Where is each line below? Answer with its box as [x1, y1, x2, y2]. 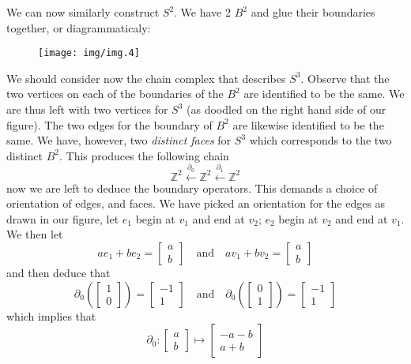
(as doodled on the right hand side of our [187, 101, 386, 118]
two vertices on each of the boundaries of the [6, 85, 224, 102]
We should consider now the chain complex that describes [6, 69, 286, 86]
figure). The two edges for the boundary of [6, 116, 213, 133]
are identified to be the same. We [243, 85, 405, 102]
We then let [6, 226, 63, 242]
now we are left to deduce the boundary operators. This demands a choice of [6, 179, 378, 196]
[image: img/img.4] [38, 47, 140, 59]
